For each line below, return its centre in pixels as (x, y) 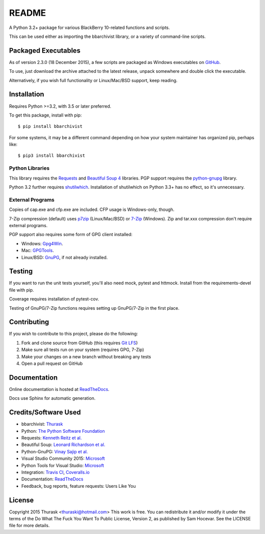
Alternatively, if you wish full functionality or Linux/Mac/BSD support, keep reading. (93, 80)
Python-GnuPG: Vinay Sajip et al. (55, 451)
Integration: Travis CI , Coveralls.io (55, 472)
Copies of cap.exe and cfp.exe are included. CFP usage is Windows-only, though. (92, 209)
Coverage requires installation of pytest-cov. (54, 299)
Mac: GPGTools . (38, 250)
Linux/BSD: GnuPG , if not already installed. (65, 257)
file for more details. (29, 526)
